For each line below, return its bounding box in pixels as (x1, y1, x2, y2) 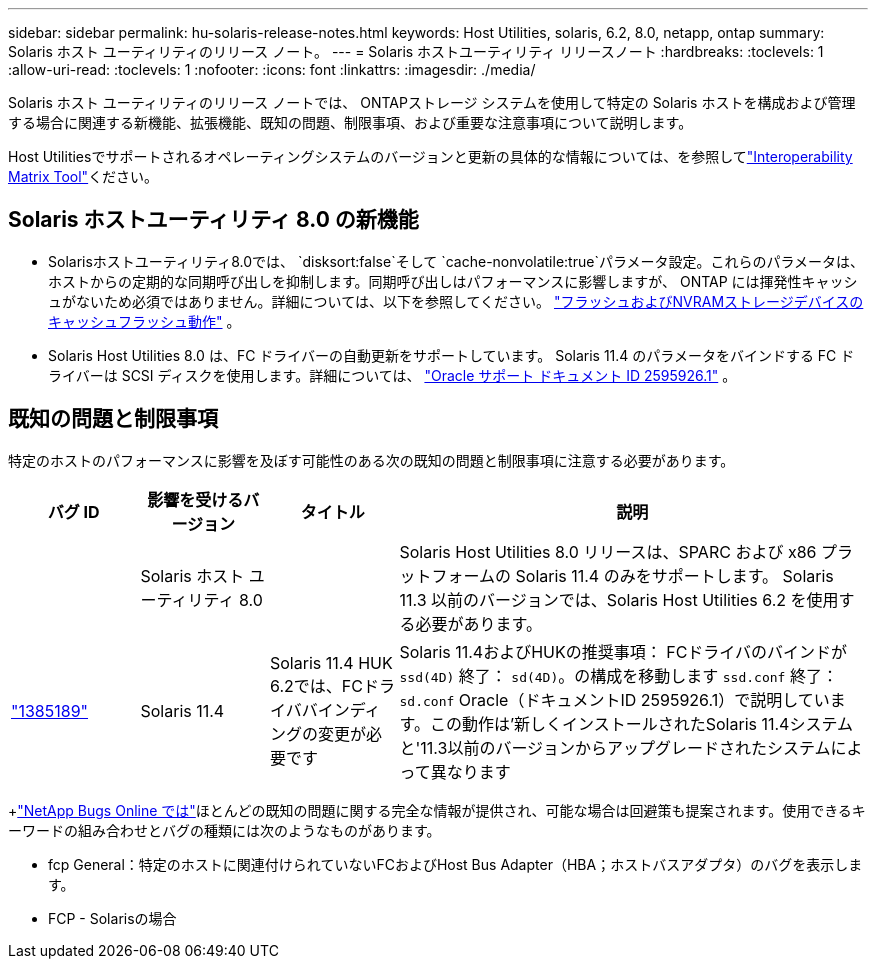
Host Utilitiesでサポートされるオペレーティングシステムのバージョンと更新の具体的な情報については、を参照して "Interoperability (8, 148, 853, 165)
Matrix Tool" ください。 (8, 168, 159, 185)
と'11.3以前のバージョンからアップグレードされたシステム (399, 737, 831, 758)
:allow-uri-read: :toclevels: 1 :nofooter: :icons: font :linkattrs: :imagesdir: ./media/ (8, 61, 536, 78)
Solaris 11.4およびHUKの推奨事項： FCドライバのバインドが (399, 641, 848, 662)
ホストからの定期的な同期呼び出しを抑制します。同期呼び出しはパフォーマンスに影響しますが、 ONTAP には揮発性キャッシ (48, 272, 858, 290)
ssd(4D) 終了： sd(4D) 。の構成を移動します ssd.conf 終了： (399, 665, 838, 686)
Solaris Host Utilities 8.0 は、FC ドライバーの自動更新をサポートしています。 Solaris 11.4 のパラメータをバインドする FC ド (48, 346, 855, 364)
